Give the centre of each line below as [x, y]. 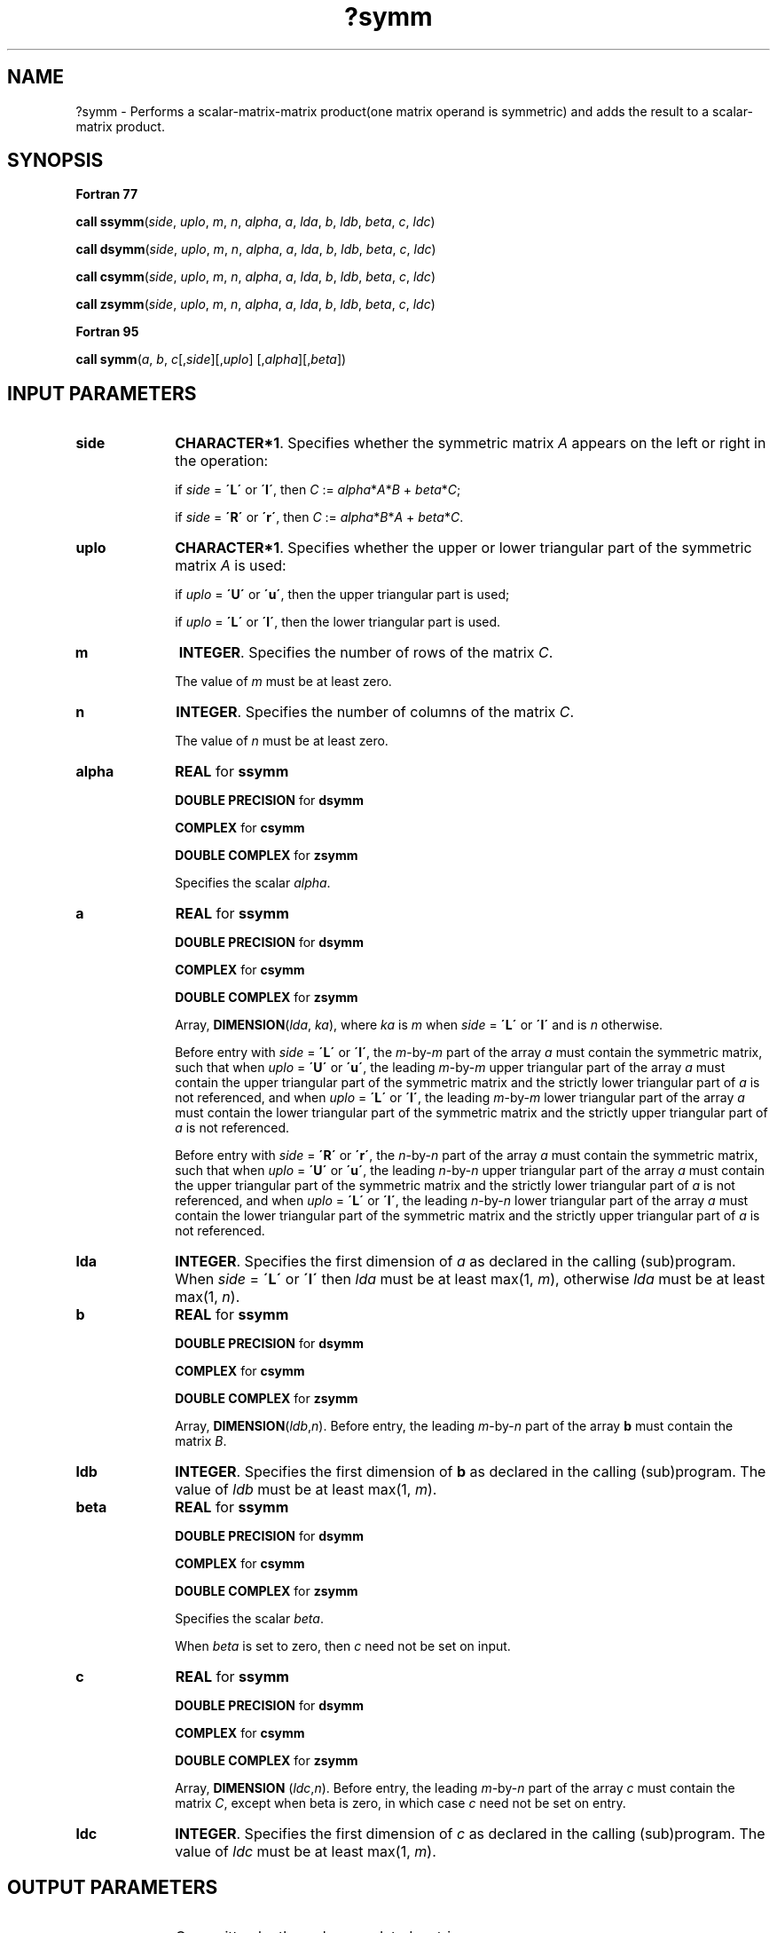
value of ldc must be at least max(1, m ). [306, 1852]
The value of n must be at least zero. [282, 741]
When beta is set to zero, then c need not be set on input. [343, 1646]
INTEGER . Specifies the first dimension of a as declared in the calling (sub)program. [455, 1262]
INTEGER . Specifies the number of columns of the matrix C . [375, 712]
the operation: [222, 461]
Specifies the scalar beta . [249, 1619]
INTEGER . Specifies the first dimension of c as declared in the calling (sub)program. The [470, 1834]
